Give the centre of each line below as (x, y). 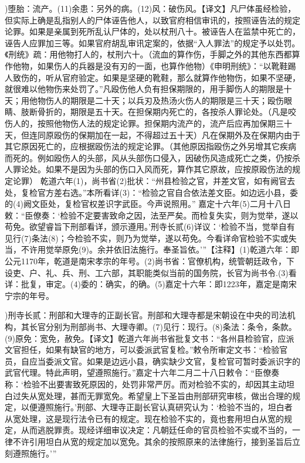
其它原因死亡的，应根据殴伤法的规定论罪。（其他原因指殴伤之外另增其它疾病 (150, 146)
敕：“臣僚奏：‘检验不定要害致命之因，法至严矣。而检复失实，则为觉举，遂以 (152, 215)
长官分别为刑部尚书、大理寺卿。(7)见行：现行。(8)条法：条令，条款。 (163, 327)
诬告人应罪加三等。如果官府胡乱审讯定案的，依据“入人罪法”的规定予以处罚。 (152, 42)
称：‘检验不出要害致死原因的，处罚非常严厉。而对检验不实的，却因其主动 (145, 384)
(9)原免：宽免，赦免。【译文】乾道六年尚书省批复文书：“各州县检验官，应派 (150, 338)
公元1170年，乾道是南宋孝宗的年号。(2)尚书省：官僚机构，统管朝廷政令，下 (150, 261)
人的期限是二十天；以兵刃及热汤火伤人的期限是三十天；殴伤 (169, 100)
